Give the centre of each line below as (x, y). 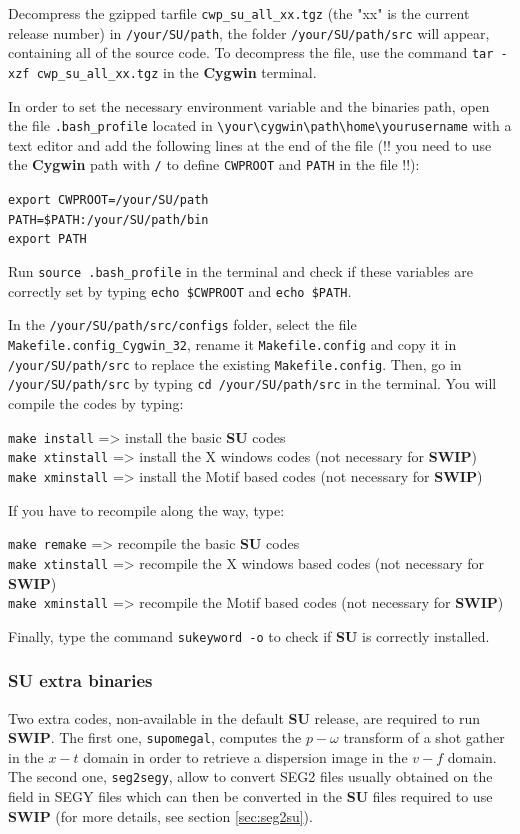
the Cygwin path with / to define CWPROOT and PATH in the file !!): (214, 164)
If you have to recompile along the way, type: (146, 509)
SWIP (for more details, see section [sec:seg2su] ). (160, 815)
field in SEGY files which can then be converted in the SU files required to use (250, 796)
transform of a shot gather (424, 737)
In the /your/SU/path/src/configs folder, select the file (182, 324)
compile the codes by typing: (96, 403)
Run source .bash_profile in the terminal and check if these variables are (240, 271)
